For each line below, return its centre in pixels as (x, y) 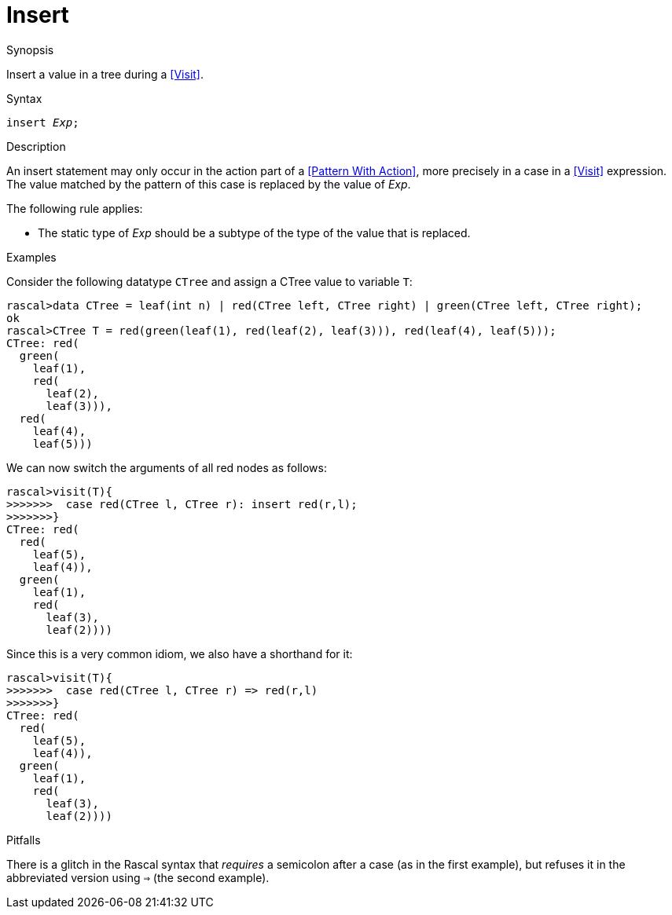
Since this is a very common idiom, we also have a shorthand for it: (180, 653)
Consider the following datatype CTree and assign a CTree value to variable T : (209, 281)
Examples (31, 257)
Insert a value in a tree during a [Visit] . (105, 74)
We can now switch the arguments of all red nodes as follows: (167, 467)
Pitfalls (24, 840)
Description (36, 146)
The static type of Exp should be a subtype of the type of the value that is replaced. (254, 232)
